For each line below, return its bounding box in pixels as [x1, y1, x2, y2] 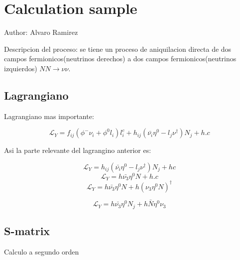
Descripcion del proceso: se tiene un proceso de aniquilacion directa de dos [4, 43, 232, 54]
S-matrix [4, 223, 50, 238]
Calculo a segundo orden [4, 246, 79, 257]
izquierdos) [4, 63, 37, 73]
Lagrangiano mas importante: [4, 111, 94, 121]
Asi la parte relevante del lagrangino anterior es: [4, 145, 151, 155]
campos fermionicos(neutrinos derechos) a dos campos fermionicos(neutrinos [4, 53, 237, 64]
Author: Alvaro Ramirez [4, 27, 78, 37]
